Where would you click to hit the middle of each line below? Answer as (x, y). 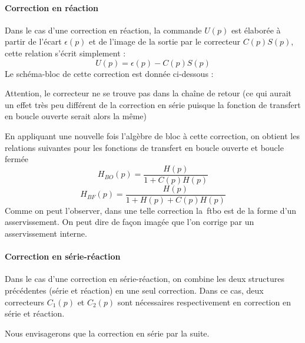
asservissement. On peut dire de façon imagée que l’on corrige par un (130, 222)
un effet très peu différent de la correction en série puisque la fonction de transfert (153, 104)
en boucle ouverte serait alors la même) (76, 116)
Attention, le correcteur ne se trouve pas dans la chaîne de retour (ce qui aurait (148, 93)
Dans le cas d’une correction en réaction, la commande (103, 30)
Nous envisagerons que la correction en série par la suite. (107, 333)
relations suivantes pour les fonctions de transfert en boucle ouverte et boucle (144, 147)
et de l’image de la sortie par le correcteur (165, 41)
